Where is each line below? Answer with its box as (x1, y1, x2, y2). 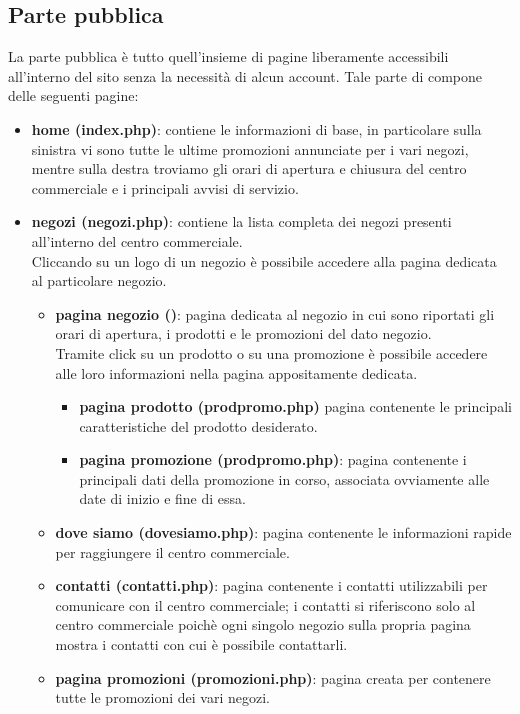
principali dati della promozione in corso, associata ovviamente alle (79, 468, 490, 489)
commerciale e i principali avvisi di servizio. (31, 177, 299, 198)
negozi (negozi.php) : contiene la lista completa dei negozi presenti (31, 211, 452, 232)
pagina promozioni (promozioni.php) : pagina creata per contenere (55, 667, 491, 688)
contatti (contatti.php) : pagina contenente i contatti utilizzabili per (55, 575, 488, 596)
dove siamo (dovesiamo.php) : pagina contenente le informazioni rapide (55, 522, 512, 543)
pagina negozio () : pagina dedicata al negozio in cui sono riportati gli (55, 303, 495, 324)
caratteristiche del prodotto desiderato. (79, 415, 318, 436)
